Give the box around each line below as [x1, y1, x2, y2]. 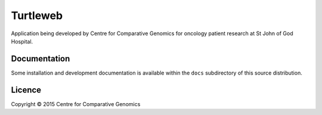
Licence [11, 85, 42, 95]
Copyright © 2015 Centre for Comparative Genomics [11, 100, 141, 107]
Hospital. [11, 38, 33, 45]
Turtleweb [11, 9, 63, 22]
